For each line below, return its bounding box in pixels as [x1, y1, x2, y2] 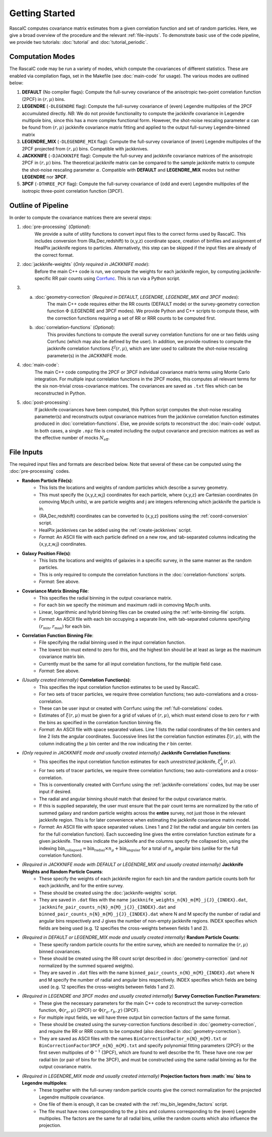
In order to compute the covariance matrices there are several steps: [9, 214, 152, 221]
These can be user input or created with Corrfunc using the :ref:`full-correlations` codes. [39, 705, 224, 711]
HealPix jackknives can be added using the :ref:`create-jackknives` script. [39, 527, 192, 533]
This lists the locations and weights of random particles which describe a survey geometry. [39, 484, 228, 491]
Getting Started [9, 8, 76, 19]
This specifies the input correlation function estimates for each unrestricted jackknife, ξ [39, 759, 221, 765]
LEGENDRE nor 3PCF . [22, 174, 68, 180]
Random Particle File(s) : [22, 477, 73, 483]
